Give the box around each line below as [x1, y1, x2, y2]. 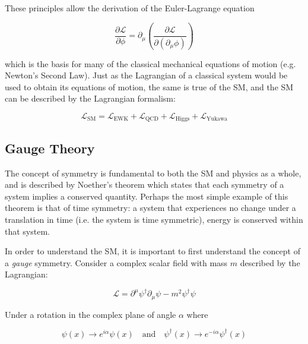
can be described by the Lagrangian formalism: [5, 92, 176, 105]
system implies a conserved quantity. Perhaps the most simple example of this [5, 190, 288, 202]
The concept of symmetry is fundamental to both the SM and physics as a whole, [5, 166, 301, 179]
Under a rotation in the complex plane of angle [5, 308, 176, 320]
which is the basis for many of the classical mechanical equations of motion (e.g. [5, 57, 296, 70]
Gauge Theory [5, 138, 95, 157]
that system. [5, 225, 50, 237]
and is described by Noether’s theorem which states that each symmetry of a [5, 178, 284, 191]
